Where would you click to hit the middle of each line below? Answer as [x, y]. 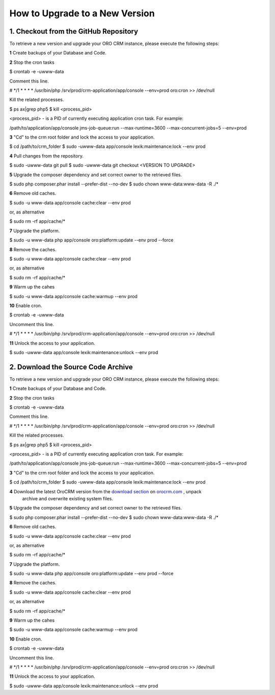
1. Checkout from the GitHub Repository [74, 31]
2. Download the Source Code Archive [71, 367]
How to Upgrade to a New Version [82, 13]
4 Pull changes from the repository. [47, 156]
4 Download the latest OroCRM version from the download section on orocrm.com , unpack [106, 491]
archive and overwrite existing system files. [68, 498]
